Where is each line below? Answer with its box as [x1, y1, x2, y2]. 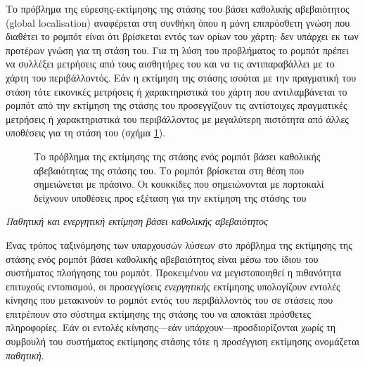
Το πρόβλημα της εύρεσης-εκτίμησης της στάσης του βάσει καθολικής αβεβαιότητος [6, 1, 350, 15]
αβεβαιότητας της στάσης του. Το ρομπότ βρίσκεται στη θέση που [34, 162, 305, 177]
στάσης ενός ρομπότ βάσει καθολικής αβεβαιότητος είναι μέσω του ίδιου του [6, 251, 319, 266]
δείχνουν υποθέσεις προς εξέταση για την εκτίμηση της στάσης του [34, 190, 307, 205]
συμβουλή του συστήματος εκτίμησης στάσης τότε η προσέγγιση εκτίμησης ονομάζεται [6, 334, 360, 349]
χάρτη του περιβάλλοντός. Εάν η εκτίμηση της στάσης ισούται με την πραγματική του [6, 70, 357, 84]
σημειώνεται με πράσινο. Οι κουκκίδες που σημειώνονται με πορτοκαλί [34, 176, 324, 191]
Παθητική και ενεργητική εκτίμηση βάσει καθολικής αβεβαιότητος [6, 214, 268, 228]
